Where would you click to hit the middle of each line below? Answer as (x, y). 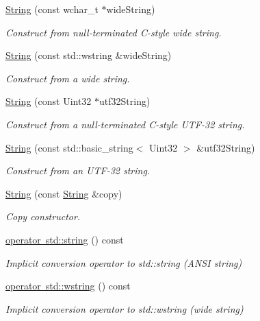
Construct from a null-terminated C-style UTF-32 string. (125, 124)
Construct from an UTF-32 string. (78, 170)
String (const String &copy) (64, 193)
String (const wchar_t (52, 9)
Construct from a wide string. (68, 78)
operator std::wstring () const (68, 286)
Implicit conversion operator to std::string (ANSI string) (124, 262)
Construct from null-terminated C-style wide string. (114, 32)
